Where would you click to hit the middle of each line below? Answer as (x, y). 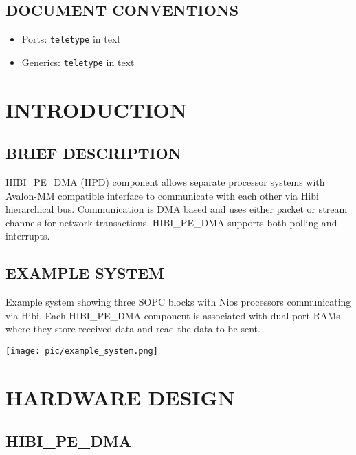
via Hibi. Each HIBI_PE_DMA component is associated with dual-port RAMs (173, 315)
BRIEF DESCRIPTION (93, 153)
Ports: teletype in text (71, 39)
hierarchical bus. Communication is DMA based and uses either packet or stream (177, 209)
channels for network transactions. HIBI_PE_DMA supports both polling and (171, 222)
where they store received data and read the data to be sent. (133, 329)
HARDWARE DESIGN (121, 397)
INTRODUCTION (97, 109)
